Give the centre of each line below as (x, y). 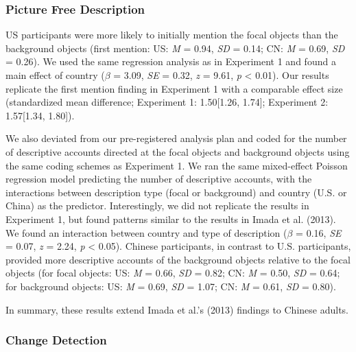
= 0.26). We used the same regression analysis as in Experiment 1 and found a (171, 61)
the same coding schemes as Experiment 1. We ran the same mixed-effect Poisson (177, 165)
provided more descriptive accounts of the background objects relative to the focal (178, 259)
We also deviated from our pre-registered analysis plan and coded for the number (176, 138)
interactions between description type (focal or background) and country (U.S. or (176, 192)
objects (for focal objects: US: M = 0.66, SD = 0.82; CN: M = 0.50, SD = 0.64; (173, 273)
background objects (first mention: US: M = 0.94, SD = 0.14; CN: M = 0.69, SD (175, 48)
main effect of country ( (55, 75)
